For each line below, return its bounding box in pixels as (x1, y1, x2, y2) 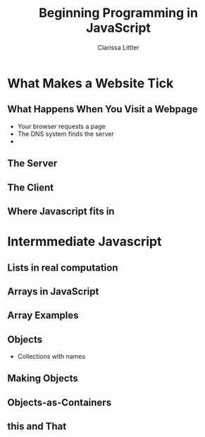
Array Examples (7, 309, 79, 321)
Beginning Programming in (38, 5, 199, 21)
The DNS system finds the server (17, 129, 115, 138)
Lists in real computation (7, 261, 118, 273)
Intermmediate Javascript (7, 234, 162, 250)
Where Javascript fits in (7, 205, 115, 217)
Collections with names (17, 352, 86, 361)
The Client (7, 181, 54, 193)
